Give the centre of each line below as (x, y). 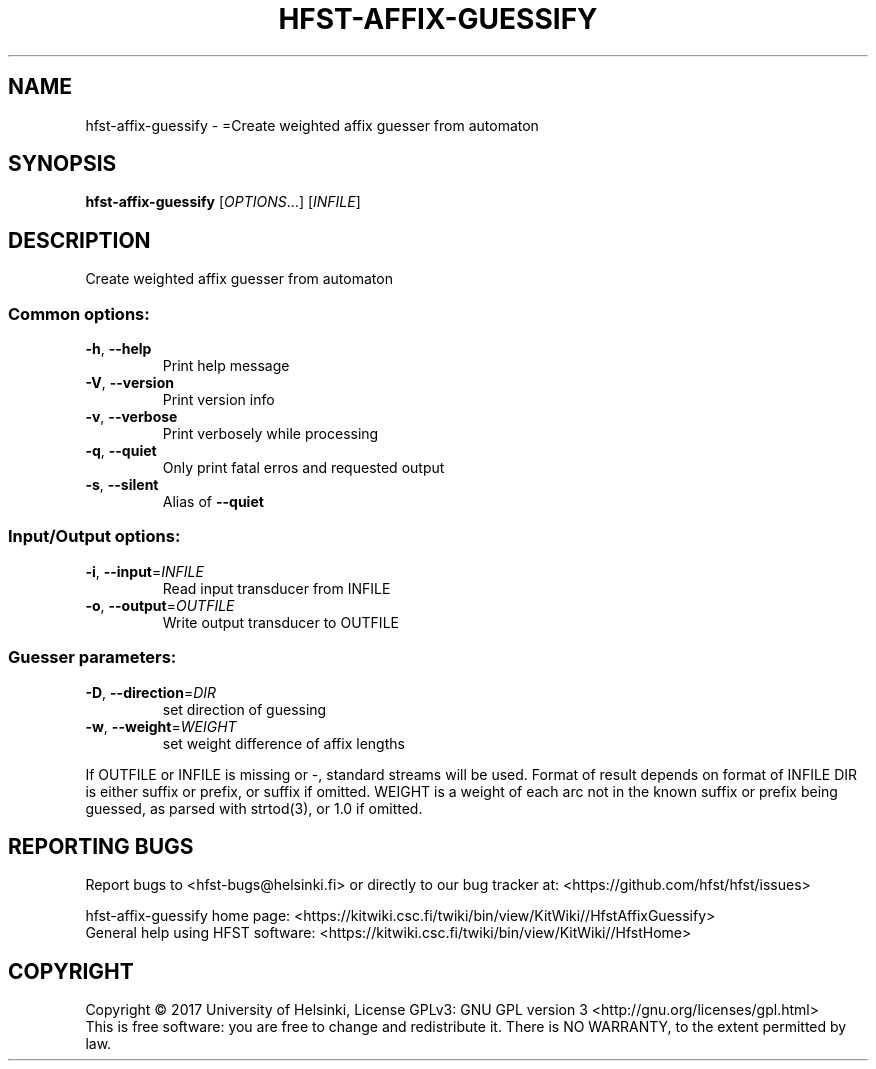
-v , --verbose (131, 417)
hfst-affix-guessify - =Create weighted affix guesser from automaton (312, 125)
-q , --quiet (121, 451)
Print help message (226, 366)
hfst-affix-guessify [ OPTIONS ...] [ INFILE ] (223, 202)
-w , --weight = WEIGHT (161, 726)
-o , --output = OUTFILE (160, 605)
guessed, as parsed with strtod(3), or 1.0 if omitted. (254, 808)
